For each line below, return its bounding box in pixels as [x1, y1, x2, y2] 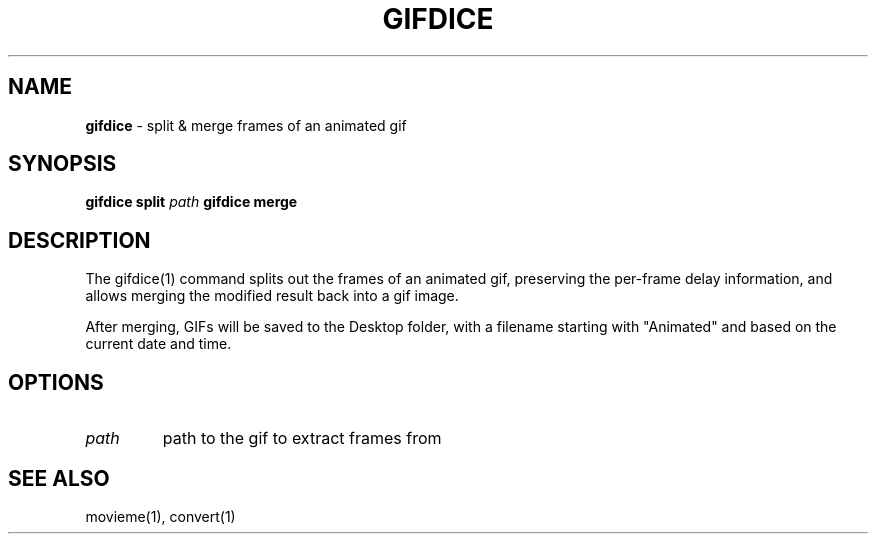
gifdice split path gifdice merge [85, 193, 298, 211]
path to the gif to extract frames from [162, 428, 442, 449]
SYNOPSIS [8, 151, 117, 177]
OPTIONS [8, 369, 104, 395]
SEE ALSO [8, 465, 110, 491]
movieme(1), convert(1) [85, 507, 236, 525]
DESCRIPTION [8, 227, 151, 253]
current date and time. [85, 335, 232, 353]
